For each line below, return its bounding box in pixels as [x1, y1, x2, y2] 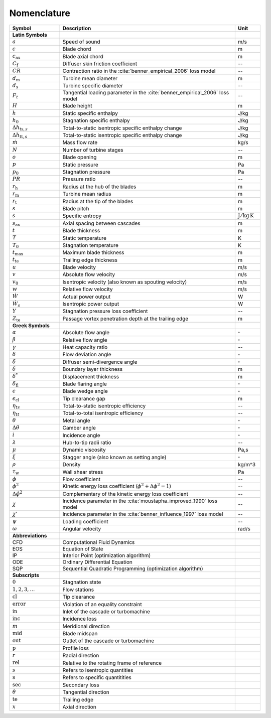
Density [62, 461, 81, 468]
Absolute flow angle [62, 329, 110, 336]
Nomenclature [9, 8, 70, 19]
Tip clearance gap [62, 395, 105, 402]
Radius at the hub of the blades [62, 183, 137, 190]
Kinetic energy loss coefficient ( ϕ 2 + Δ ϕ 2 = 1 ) [62, 482, 172, 490]
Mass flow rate [62, 139, 98, 146]
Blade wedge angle [62, 388, 108, 395]
